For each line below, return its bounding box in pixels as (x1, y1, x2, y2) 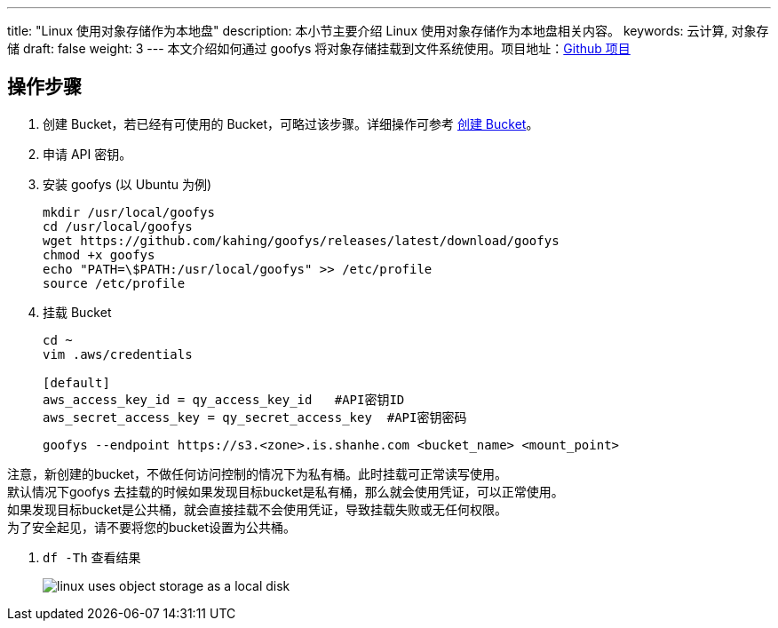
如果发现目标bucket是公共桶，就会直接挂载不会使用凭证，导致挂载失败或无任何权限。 (7, 501, 507, 517)
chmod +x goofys (43, 247, 155, 262)
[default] (43, 375, 110, 390)
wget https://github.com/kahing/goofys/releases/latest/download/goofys (43, 233, 560, 248)
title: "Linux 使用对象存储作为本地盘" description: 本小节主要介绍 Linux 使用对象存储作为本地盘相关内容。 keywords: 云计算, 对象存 (7, 23, 769, 38)
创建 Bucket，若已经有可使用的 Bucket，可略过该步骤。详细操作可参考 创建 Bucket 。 (43, 115, 539, 131)
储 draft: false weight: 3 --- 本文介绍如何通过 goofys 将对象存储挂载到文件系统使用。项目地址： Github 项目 (7, 41, 631, 56)
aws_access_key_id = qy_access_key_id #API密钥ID (43, 392, 405, 407)
